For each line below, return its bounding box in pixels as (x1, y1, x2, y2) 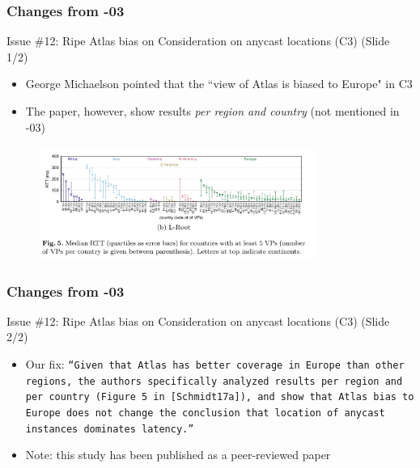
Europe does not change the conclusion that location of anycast (25, 407, 385, 419)
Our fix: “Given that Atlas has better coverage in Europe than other (25, 356, 405, 373)
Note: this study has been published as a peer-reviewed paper (25, 446, 331, 463)
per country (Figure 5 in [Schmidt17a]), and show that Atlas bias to (25, 391, 414, 403)
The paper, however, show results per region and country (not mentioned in (25, 103, 400, 119)
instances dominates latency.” (25, 423, 194, 435)
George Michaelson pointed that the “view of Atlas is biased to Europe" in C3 (25, 75, 413, 92)
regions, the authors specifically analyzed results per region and (25, 375, 403, 387)
